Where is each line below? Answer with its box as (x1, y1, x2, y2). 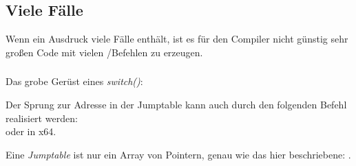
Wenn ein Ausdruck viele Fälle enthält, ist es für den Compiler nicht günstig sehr (6, 32, 348, 46)
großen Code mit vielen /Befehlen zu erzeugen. (6, 45, 203, 59)
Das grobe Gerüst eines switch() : (6, 74, 143, 88)
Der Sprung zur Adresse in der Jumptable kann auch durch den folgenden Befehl (6, 97, 347, 111)
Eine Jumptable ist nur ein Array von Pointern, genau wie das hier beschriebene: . (6, 147, 351, 161)
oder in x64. (6, 124, 56, 139)
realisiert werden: (6, 110, 78, 125)
